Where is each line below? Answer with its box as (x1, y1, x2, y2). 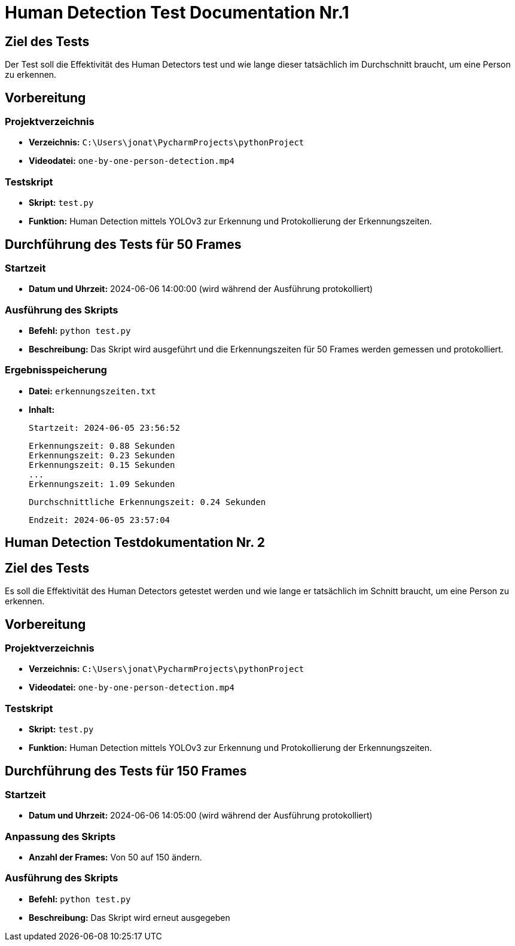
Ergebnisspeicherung (5, 364, 107, 376)
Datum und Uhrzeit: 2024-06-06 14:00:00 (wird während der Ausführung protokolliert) (29, 284, 373, 294)
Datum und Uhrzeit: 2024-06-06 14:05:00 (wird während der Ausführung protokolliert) (29, 810, 373, 821)
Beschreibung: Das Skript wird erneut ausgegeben (29, 912, 230, 923)
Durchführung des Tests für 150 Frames (5, 763, 247, 778)
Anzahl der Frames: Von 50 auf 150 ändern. (29, 852, 202, 863)
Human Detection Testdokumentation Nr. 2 (5, 535, 265, 550)
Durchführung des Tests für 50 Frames (5, 236, 242, 252)
